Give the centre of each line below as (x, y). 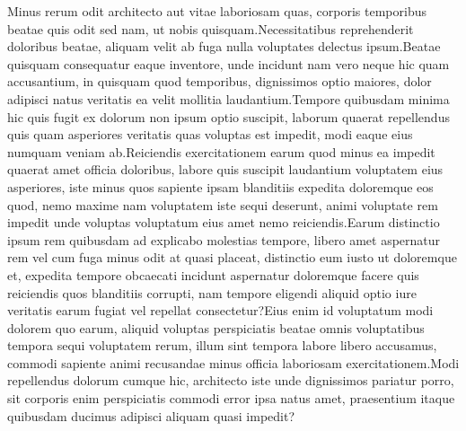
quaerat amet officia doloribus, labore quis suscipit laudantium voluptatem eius (225, 169)
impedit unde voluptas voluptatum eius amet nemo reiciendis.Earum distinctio (224, 222)
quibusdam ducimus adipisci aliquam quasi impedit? (151, 415)
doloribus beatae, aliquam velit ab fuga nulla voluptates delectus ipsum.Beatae (224, 46)
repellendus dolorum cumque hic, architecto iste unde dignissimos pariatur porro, (231, 380)
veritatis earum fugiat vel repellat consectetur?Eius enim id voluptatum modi (220, 310)
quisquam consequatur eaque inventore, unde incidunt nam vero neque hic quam (229, 63)
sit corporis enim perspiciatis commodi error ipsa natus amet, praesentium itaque (231, 398)
